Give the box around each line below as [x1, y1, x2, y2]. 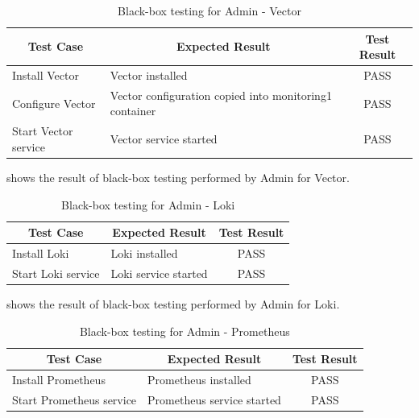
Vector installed [110, 67, 188, 84]
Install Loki [12, 245, 69, 262]
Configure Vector [12, 94, 96, 111]
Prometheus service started [147, 391, 281, 408]
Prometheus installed [147, 371, 251, 387]
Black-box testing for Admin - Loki [61, 196, 235, 213]
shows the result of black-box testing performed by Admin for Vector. [6, 169, 350, 185]
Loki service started [110, 264, 208, 281]
